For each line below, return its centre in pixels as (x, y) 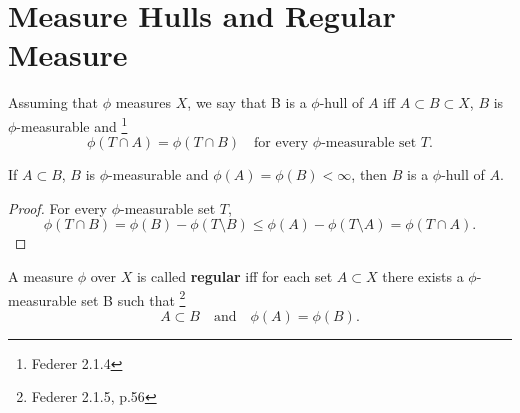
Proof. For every (57, 207)
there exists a (423, 275)
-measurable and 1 (72, 124)
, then (369, 174)
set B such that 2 (133, 298)
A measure (41, 275)
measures (143, 102)
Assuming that (53, 102)
